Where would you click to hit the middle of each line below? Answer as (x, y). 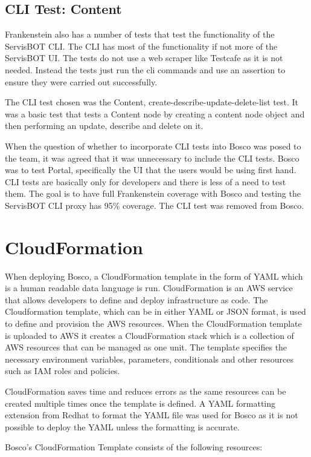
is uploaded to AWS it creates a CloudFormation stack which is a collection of (149, 335)
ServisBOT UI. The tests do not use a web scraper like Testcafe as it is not (144, 58)
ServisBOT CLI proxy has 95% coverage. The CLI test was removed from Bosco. (155, 205)
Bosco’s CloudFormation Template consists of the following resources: (134, 447)
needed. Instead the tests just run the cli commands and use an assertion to (145, 69)
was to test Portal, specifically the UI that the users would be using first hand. (151, 170)
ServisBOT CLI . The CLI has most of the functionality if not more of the (141, 46)
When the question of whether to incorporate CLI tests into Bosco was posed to (153, 146)
